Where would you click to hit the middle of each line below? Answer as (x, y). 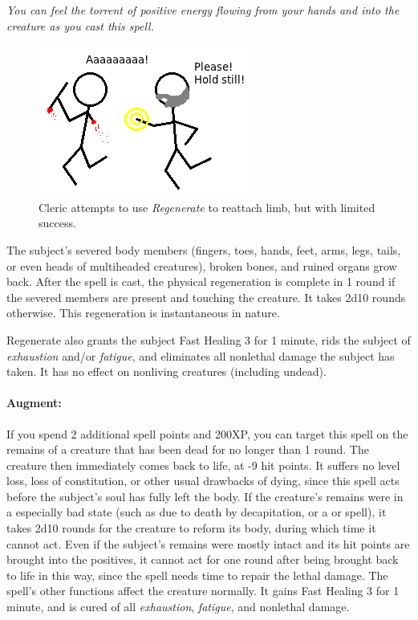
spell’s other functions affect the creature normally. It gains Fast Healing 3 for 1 (203, 591)
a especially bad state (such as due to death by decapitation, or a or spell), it (197, 512)
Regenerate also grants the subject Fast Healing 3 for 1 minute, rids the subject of (209, 339)
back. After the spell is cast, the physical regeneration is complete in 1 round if (201, 281)
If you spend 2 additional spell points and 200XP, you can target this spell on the (207, 433)
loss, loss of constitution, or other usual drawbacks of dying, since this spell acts (203, 481)
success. (57, 223)
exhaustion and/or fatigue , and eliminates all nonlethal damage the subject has (201, 355)
